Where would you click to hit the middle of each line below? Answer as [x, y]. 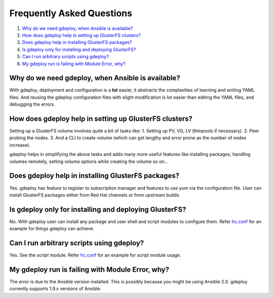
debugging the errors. [32, 104]
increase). [20, 145]
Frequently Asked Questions [71, 13]
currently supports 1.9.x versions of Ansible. [55, 289]
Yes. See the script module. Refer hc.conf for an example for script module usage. [95, 255]
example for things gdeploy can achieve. [52, 229]
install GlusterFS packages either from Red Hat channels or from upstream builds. [95, 195]
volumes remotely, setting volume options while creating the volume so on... [89, 161]
